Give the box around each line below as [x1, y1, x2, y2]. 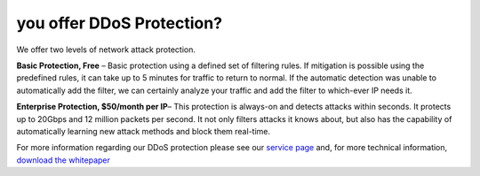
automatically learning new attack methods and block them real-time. [16, 126, 271, 136]
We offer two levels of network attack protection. [16, 44, 196, 55]
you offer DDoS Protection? [16, 13, 222, 33]
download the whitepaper [16, 155, 110, 165]
